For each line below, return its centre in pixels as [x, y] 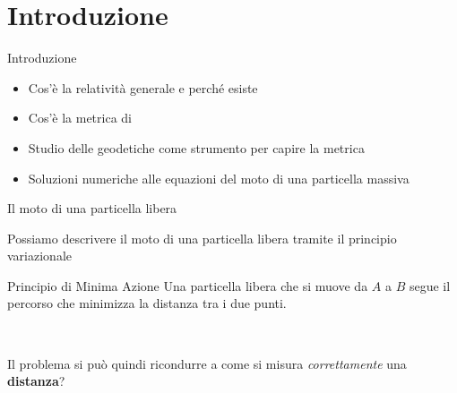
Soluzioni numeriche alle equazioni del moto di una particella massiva [219, 178]
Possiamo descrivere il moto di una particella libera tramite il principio [202, 238]
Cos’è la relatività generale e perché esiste [143, 87]
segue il [430, 285]
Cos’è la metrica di [80, 118]
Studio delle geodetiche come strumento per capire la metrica [196, 147]
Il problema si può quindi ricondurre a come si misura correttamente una [207, 363]
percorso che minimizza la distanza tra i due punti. [147, 303]
